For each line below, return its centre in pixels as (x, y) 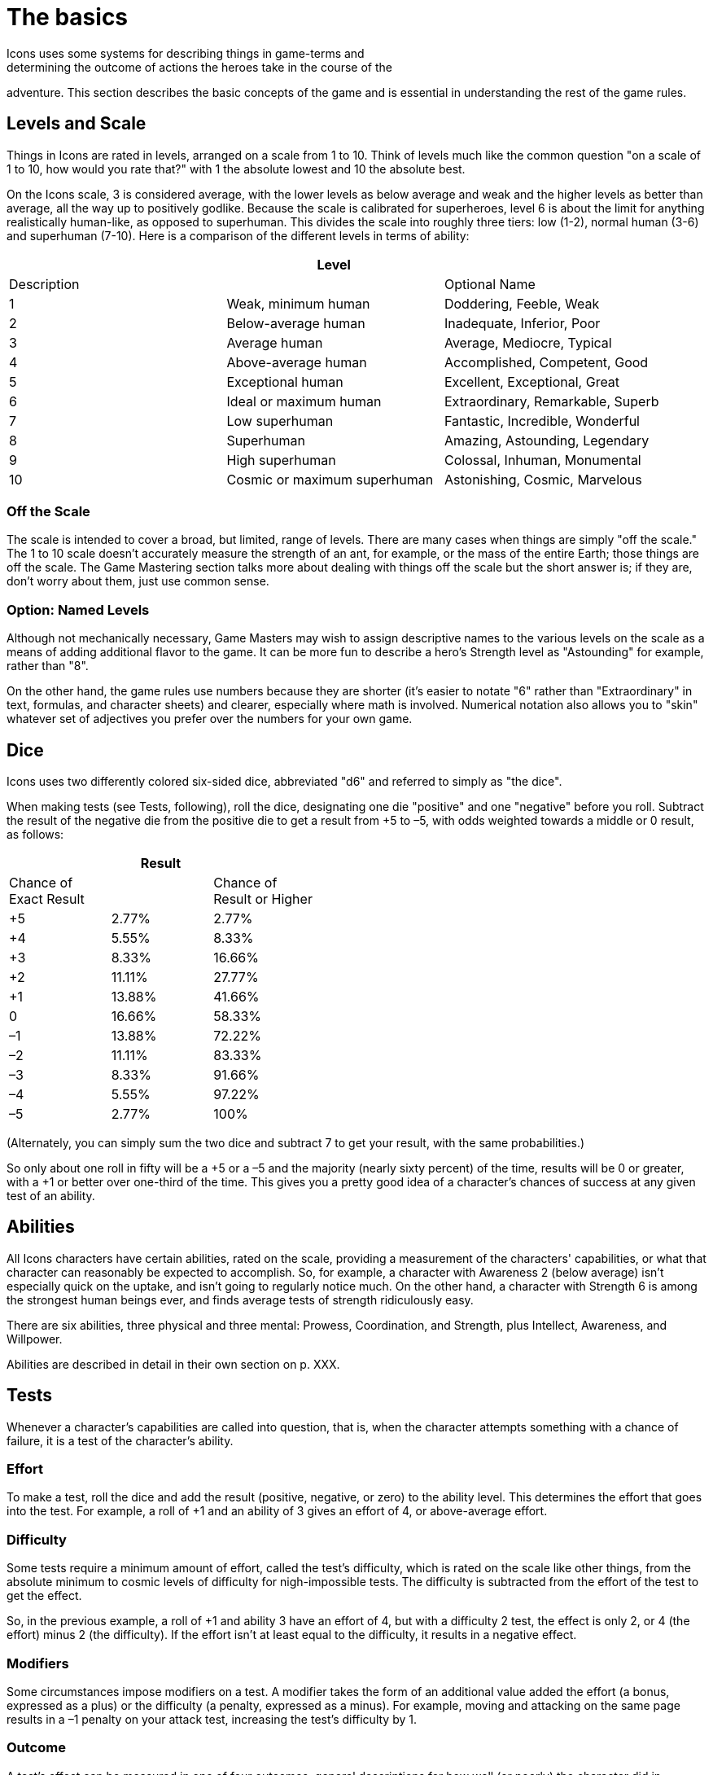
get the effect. (44, 1596)
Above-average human (297, 362)
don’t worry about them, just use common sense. (138, 581)
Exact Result (47, 898)
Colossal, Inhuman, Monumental (542, 460)
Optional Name (490, 284)
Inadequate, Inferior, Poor (522, 323)
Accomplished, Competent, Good (546, 362)
